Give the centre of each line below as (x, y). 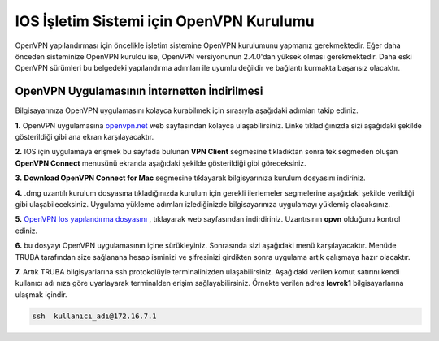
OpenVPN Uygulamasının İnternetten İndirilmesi (139, 91)
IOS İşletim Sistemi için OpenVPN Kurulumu (165, 21)
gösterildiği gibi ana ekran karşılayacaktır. (85, 137)
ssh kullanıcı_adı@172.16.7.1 (95, 316)
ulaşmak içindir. (41, 294)
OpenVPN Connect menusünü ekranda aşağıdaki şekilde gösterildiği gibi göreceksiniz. (161, 163)
